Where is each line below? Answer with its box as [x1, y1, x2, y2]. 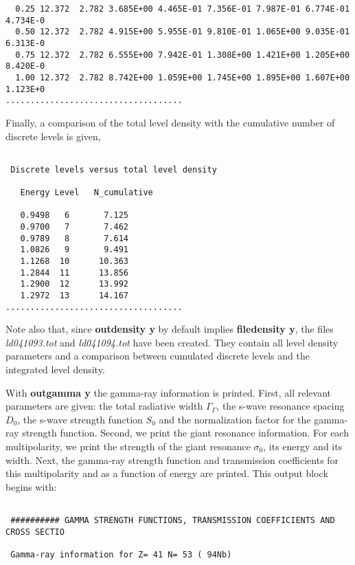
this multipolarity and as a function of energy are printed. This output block [5, 466, 328, 480]
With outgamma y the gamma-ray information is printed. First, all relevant [5, 385, 331, 399]
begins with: [5, 479, 57, 494]
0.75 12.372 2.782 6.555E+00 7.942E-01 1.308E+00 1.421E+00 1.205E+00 [15, 49, 350, 60]
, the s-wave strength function [17, 412, 143, 426]
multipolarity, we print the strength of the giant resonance [5, 439, 251, 454]
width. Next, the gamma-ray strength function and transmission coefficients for [5, 452, 339, 467]
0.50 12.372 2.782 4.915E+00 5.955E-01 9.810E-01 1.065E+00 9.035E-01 [15, 27, 350, 37]
